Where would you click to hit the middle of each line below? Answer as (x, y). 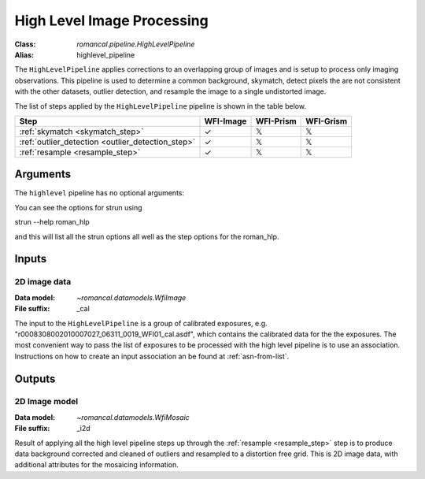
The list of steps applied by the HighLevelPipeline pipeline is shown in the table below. (161, 106)
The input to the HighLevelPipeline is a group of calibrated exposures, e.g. (141, 323)
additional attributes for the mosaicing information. (96, 465)
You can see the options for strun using (78, 207)
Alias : (24, 54)
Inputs (31, 259)
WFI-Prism (276, 121)
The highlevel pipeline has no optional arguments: (100, 193)
